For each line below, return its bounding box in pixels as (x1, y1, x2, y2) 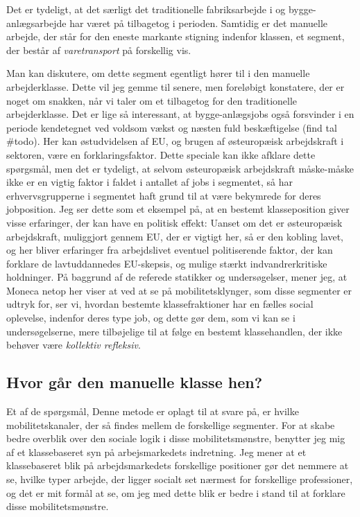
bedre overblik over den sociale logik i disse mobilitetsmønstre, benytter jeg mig (6, 431, 345, 446)
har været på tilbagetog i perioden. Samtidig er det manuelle (69, 15, 328, 30)
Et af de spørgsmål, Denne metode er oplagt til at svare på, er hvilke (6, 404, 299, 419)
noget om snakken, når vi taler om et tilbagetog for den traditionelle (6, 93, 298, 107)
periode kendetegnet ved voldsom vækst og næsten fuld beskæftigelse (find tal (6, 120, 337, 134)
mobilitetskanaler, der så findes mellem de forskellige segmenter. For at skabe (6, 417, 335, 432)
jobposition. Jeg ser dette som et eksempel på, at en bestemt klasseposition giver (6, 202, 350, 216)
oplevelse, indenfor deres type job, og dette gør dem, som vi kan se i (6, 310, 295, 325)
